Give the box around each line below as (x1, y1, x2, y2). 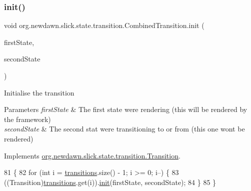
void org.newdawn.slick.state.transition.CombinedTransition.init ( (4, 20, 204, 30)
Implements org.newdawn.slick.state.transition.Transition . (4, 150, 180, 160)
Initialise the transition (4, 87, 74, 97)
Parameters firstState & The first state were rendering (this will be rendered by (4, 104, 247, 114)
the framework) (4, 113, 51, 124)
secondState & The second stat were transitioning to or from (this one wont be (4, 123, 245, 134)
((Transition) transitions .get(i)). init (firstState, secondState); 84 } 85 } (4, 176, 216, 187)
